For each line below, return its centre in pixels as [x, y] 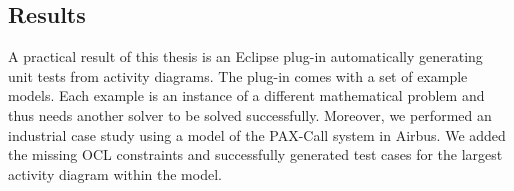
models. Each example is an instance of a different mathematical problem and [246, 95]
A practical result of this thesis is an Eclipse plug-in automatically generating [245, 56]
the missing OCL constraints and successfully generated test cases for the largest [255, 154]
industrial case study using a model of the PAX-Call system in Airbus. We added [257, 134]
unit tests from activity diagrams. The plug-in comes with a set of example [238, 75]
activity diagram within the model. [115, 173]
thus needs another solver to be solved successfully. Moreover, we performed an [250, 114]
